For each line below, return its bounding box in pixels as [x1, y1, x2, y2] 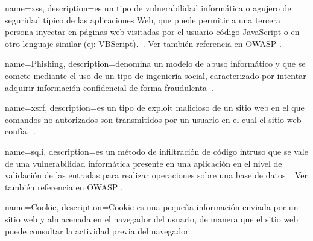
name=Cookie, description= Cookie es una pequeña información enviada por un [5, 201, 299, 213]
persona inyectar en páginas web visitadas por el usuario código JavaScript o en [5, 25, 300, 38]
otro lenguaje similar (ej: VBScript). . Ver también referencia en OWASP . [5, 37, 282, 49]
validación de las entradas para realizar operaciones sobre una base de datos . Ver [5, 169, 308, 181]
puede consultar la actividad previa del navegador [5, 224, 189, 237]
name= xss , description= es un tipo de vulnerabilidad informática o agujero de [5, 2, 291, 14]
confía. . [5, 125, 36, 137]
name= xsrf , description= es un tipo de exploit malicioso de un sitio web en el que [5, 101, 305, 114]
